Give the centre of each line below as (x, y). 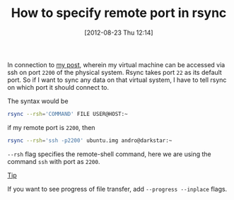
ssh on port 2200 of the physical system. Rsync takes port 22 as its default (115, 72)
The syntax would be (38, 101)
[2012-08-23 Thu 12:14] (119, 33)
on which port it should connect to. (58, 87)
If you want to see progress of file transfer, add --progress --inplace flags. (117, 189)
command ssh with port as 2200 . (54, 161)
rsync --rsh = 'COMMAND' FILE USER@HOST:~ (68, 114)
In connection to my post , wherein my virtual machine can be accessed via (116, 64)
